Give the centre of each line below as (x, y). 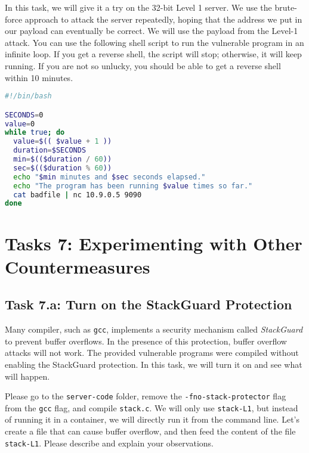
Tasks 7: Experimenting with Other (154, 243)
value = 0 (20, 124)
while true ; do (35, 133)
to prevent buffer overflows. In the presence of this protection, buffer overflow (146, 341)
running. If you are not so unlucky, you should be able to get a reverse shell (143, 65)
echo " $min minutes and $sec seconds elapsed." (109, 177)
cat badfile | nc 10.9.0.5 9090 (78, 195)
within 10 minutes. (39, 77)
